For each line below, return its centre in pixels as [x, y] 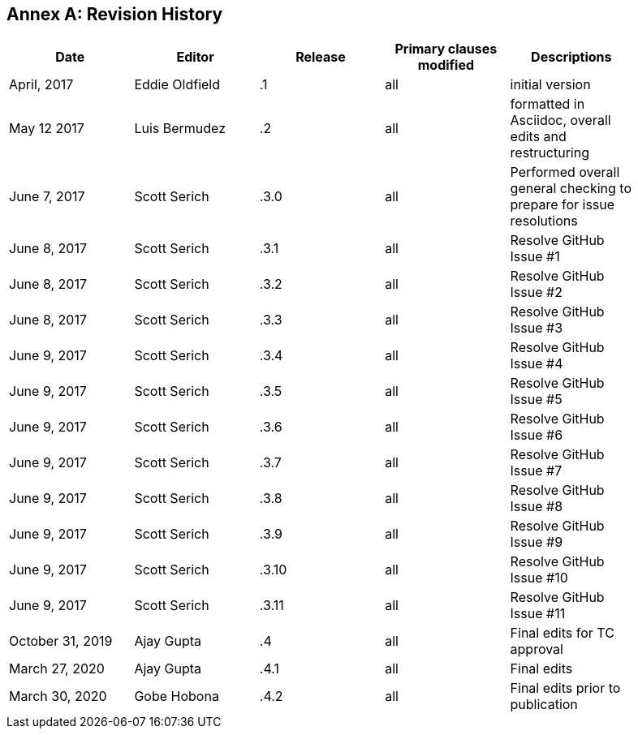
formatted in [547, 104]
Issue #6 [537, 435]
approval [537, 649]
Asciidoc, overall [560, 120]
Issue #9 [537, 542]
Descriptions [571, 57]
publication [544, 705]
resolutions [544, 221]
